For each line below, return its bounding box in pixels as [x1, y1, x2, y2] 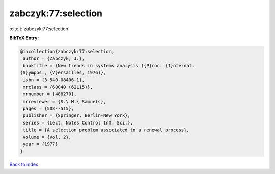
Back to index [9, 161, 38, 168]
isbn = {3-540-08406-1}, [23, 77, 85, 83]
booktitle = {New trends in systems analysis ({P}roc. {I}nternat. [23, 63, 195, 68]
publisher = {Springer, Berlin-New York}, [23, 113, 131, 118]
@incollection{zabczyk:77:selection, [20, 48, 115, 54]
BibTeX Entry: [9, 35, 39, 41]
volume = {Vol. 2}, [23, 134, 71, 140]
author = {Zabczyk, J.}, [23, 56, 85, 61]
